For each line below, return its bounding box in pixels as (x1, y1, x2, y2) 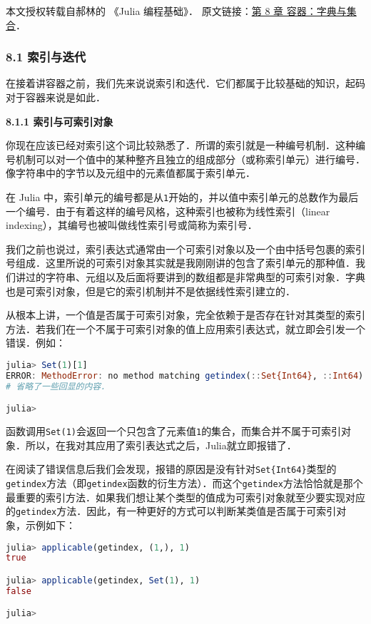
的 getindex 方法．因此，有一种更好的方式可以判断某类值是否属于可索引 (6, 503, 337, 518)
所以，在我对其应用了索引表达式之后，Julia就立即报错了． (25, 437, 297, 452)
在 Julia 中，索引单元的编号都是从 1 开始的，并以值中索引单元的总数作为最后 (6, 189, 359, 204)
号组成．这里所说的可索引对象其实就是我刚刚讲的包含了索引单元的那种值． (6, 255, 355, 270)
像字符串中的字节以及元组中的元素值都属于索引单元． (6, 165, 255, 180)
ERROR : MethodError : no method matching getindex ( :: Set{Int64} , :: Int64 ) (6, 370, 364, 381)
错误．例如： (6, 335, 66, 350)
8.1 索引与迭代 (6, 48, 86, 66)
